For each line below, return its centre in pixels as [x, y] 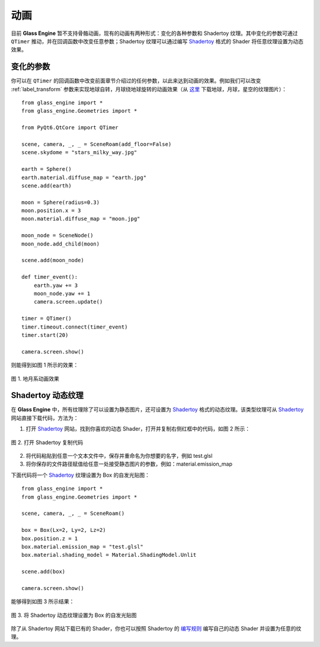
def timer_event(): [50, 277]
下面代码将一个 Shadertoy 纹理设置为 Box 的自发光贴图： [81, 475]
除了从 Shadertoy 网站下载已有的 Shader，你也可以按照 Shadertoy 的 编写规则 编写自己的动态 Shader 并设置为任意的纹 [156, 629]
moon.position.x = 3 [51, 211]
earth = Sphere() [47, 169]
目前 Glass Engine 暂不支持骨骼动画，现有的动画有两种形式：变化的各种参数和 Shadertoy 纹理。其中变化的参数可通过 [154, 33]
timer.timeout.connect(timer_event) [75, 327]
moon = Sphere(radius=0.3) [61, 202]
